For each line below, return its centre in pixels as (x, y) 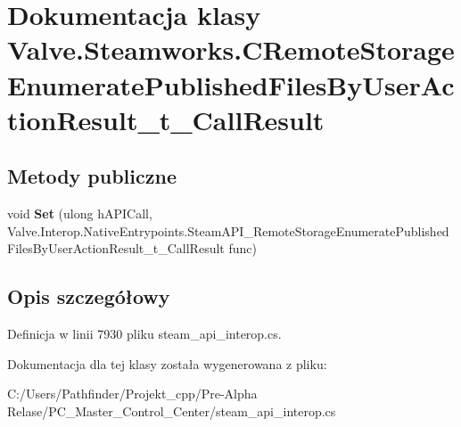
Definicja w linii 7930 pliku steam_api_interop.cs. (144, 334)
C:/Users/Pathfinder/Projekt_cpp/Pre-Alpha (132, 394)
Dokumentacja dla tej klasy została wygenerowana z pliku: (167, 363)
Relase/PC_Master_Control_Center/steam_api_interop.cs (172, 411)
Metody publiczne (92, 176)
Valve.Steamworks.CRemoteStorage (231, 49)
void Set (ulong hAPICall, (80, 213)
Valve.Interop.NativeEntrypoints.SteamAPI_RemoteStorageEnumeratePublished (228, 230)
